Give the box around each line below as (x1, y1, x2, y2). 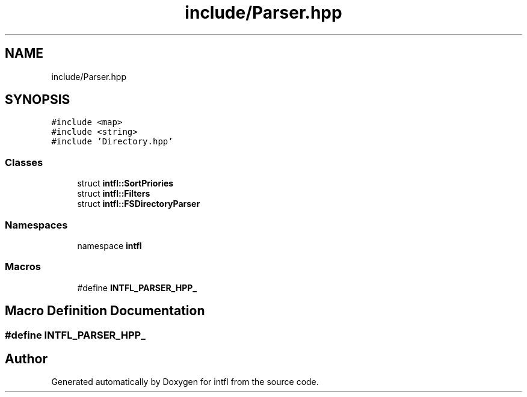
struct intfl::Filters (77, 188, 150, 199)
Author (5, 351, 48, 366)
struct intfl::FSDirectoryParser (77, 198, 200, 209)
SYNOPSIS (5, 92, 70, 108)
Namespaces (5, 218, 68, 231)
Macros (5, 260, 41, 273)
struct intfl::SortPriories (77, 178, 174, 189)
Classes (5, 156, 43, 168)
